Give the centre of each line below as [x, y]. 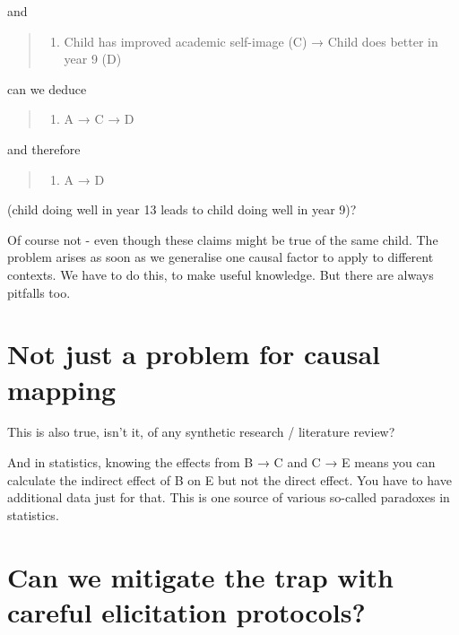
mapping [62, 389]
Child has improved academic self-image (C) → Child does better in [251, 41]
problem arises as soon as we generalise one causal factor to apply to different [221, 257]
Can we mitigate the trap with [200, 576]
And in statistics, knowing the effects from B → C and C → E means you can [221, 462]
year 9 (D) [93, 59]
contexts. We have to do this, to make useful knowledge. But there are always [221, 274]
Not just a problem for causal [194, 354]
